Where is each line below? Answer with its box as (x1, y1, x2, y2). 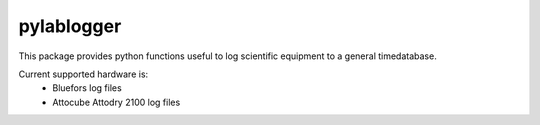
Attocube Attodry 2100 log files (52, 96, 181, 108)
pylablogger (18, 15, 122, 37)
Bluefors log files (52, 82, 122, 94)
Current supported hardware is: (18, 68, 149, 80)
